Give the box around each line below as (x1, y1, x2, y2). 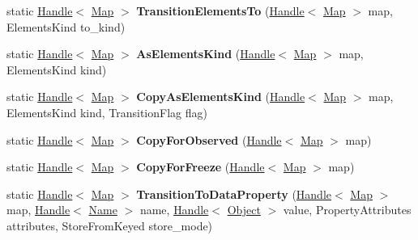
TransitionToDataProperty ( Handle (136, 185, 332, 202)
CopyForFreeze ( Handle (136, 158, 265, 175)
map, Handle (6, 201, 70, 218)
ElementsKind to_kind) (6, 18, 126, 35)
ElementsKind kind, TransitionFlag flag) (6, 103, 207, 120)
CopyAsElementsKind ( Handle (136, 88, 305, 105)
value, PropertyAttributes (283, 201, 412, 218)
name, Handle (139, 201, 209, 218)
